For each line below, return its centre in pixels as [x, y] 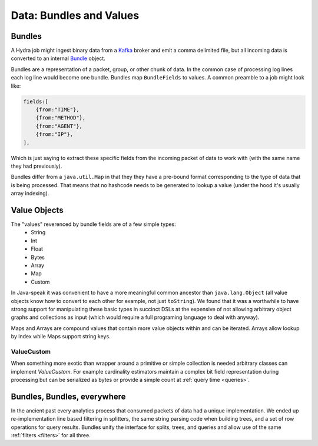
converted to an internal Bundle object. [58, 58]
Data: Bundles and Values [75, 15]
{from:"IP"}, [54, 134]
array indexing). [30, 194]
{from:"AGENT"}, [59, 126]
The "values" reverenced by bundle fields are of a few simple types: [93, 224]
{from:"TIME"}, [57, 110]
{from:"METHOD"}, [61, 118]
